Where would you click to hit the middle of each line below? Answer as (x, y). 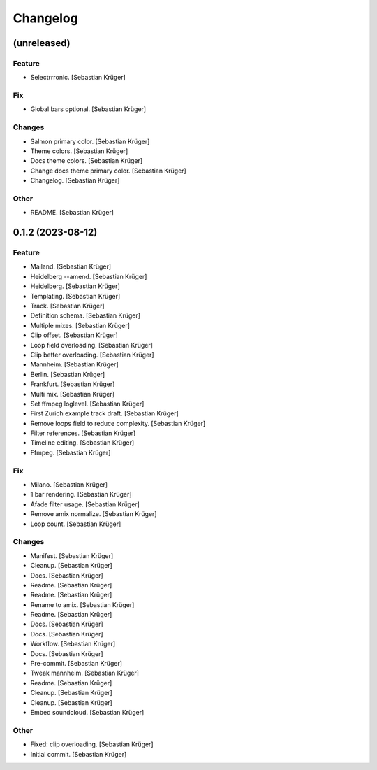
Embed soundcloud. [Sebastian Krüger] (87, 712)
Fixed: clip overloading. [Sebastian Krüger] (92, 744)
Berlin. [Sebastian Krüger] (68, 374)
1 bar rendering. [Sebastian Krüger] (81, 494)
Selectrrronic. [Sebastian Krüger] (78, 78)
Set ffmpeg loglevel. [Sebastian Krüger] (87, 404)
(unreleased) (42, 43)
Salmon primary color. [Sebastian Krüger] (90, 141)
